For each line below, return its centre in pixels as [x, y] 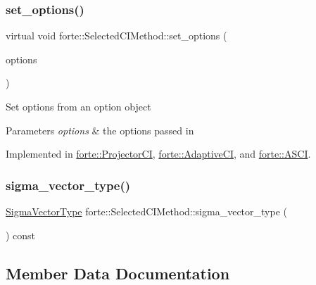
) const [21, 235]
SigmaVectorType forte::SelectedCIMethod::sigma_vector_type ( [146, 211]
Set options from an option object [78, 106]
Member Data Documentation [118, 273]
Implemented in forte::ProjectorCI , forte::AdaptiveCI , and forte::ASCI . [158, 154]
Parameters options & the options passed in [100, 130]
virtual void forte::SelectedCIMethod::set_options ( [116, 36]
